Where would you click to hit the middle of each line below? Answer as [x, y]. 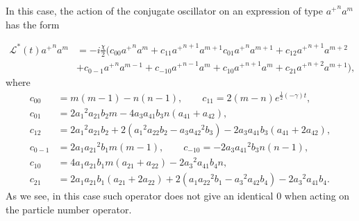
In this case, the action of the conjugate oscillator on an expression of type [165, 10]
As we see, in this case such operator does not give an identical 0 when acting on [178, 196]
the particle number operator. [69, 209]
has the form [33, 24]
